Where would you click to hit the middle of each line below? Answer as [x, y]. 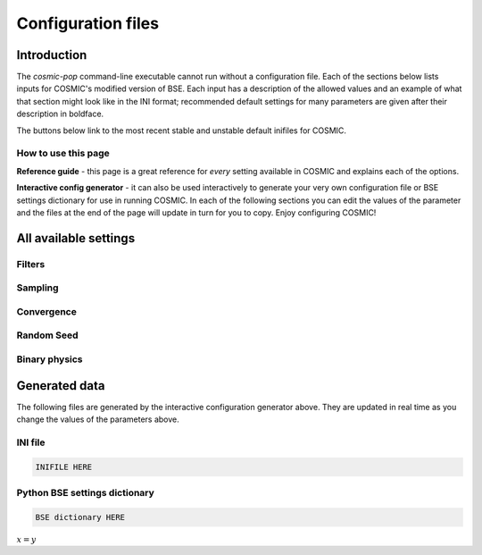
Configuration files [88, 23]
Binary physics [50, 359]
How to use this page [63, 154]
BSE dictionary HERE [80, 517]
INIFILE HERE [64, 467]
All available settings [76, 238]
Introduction [52, 55]
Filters [31, 264]
